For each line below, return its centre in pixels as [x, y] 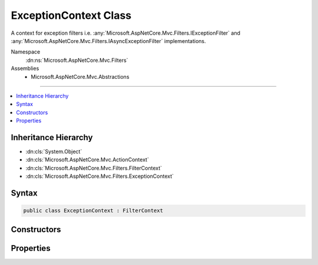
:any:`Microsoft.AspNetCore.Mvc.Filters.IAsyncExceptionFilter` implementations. [108, 41]
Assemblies [25, 68]
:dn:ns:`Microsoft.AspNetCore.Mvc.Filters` [77, 60]
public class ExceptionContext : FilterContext [93, 211]
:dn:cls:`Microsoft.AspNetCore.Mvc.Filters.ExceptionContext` [100, 176]
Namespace [26, 52]
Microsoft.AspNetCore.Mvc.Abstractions [80, 77]
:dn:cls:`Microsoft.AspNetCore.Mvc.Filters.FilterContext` [94, 168]
